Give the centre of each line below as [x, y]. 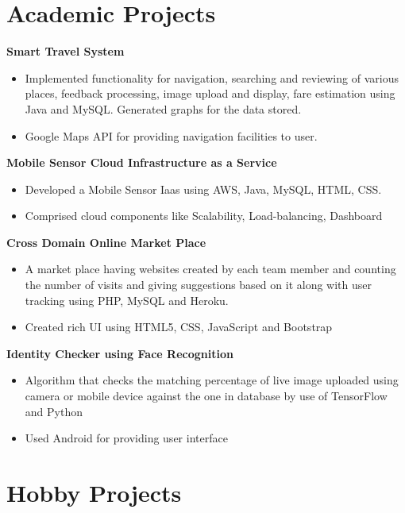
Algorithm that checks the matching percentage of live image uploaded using [212, 380]
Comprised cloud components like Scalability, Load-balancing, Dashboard [204, 216]
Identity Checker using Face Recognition [120, 353]
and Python [54, 411]
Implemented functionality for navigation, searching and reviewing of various [212, 77]
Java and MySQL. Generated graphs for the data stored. [163, 108]
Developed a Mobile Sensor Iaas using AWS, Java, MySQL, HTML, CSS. [203, 189]
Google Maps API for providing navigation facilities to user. [171, 135]
